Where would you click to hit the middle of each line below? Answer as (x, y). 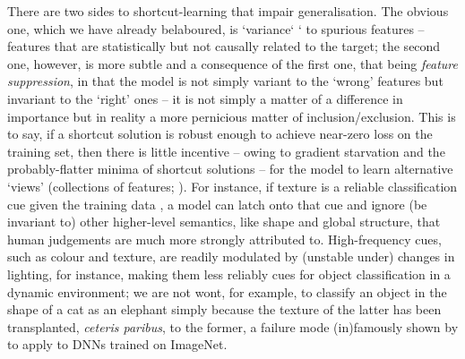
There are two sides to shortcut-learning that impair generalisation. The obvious (228, 11)
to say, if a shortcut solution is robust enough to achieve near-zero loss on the (220, 134)
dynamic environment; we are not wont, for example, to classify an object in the (227, 291)
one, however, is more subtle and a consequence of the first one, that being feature (232, 63)
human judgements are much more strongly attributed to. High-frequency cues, (224, 239)
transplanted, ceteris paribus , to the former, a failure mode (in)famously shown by (233, 326)
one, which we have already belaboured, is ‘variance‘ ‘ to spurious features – (216, 28)
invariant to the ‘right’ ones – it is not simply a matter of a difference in (205, 98)
